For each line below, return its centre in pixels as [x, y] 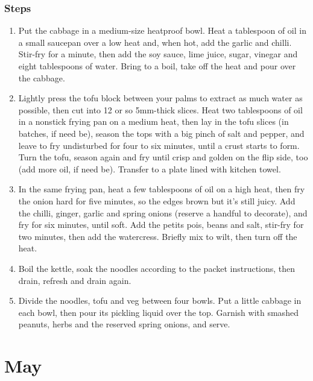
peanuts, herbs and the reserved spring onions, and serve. [124, 324]
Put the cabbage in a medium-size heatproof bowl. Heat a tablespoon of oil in [162, 30]
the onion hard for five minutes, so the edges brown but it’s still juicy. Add [157, 200]
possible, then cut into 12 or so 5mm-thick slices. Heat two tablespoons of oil [160, 109]
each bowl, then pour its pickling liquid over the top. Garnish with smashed [158, 312]
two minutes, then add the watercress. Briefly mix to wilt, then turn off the [158, 236]
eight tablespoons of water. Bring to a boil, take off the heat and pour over [157, 66]
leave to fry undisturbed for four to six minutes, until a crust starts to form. [159, 145]
